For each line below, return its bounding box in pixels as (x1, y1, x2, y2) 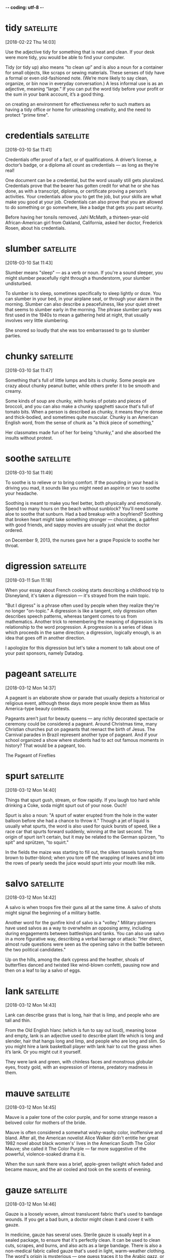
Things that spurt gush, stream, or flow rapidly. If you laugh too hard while (5, 797, 160, 803)
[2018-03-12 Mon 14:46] (5, 1201, 57, 1207)
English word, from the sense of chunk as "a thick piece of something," (5, 419, 154, 425)
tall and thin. (5, 1018, 31, 1024)
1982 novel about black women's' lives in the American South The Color (5, 1140, 156, 1146)
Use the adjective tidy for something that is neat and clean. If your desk (5, 48, 155, 55)
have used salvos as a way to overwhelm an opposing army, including (5, 925, 151, 931)
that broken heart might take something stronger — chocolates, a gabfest (5, 516, 159, 522)
